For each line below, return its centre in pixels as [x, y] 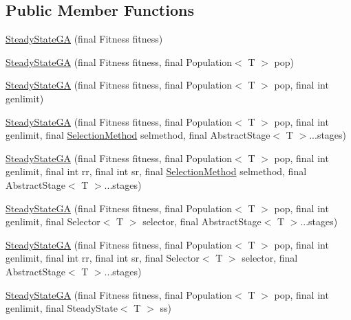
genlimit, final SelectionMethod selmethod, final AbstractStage [138, 135]
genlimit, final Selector [53, 221]
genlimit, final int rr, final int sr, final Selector [103, 258]
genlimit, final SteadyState [62, 308]
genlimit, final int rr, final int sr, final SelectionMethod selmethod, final [156, 171]
